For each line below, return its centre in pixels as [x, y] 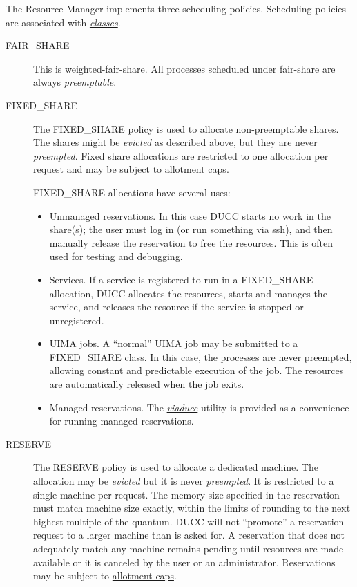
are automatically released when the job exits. [147, 384]
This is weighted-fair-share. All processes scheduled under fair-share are [184, 68]
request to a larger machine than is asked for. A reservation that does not [189, 535]
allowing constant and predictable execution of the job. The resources [196, 370]
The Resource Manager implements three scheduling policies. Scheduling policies [176, 8]
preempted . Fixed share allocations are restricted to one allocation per [181, 155]
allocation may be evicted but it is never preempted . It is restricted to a [184, 481]
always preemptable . [75, 82]
